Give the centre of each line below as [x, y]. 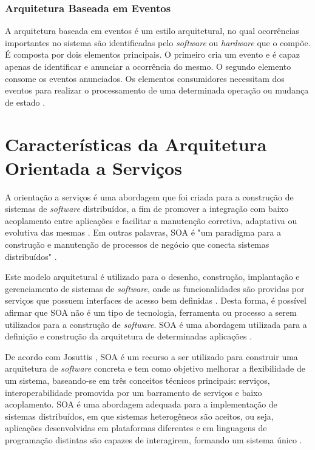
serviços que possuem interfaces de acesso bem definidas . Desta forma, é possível [156, 300]
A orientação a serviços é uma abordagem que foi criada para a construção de [149, 196]
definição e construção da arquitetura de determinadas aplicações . [129, 336]
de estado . [25, 102]
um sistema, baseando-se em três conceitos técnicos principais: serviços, [137, 380]
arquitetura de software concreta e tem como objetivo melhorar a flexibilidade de [155, 368]
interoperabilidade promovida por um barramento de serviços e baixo [134, 392]
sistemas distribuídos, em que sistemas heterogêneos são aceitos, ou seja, [139, 416]
